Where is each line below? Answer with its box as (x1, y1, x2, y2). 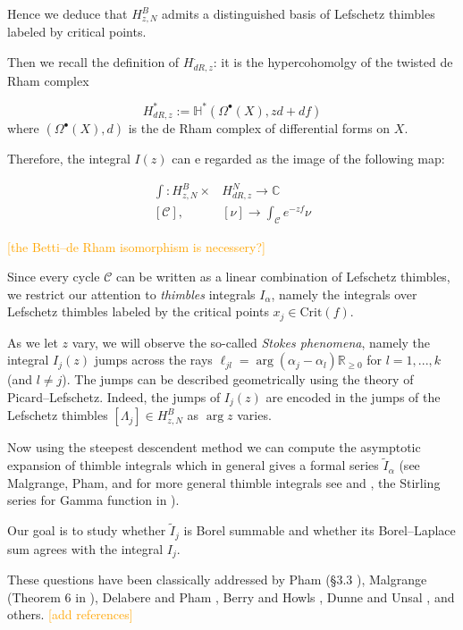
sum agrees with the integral (7, 539, 164, 558)
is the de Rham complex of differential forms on (128, 119, 391, 138)
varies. (237, 406, 272, 424)
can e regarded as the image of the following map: (172, 149, 445, 168)
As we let (7, 332, 58, 351)
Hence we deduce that (7, 4, 128, 22)
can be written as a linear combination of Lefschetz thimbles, (115, 267, 450, 286)
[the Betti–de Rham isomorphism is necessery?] (7, 237, 265, 256)
